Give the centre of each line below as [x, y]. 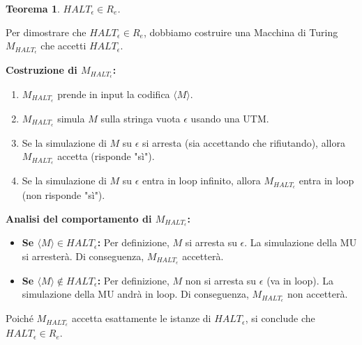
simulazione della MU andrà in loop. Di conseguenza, [135, 294]
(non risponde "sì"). [63, 194]
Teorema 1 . [33, 8]
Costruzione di [42, 70]
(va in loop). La [300, 280]
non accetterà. [317, 294]
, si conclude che [280, 318]
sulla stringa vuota [141, 118]
